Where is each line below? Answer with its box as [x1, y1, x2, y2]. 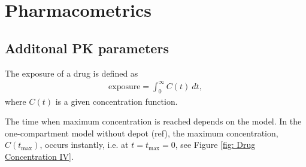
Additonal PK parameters [5, 38, 169, 57]
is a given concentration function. [55, 95, 178, 107]
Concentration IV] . [5, 150, 74, 162]
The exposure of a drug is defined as [5, 66, 138, 79]
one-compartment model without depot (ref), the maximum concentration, [5, 126, 278, 139]
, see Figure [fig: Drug [175, 138, 256, 151]
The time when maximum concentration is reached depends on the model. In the [5, 115, 302, 127]
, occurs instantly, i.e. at [40, 138, 129, 151]
